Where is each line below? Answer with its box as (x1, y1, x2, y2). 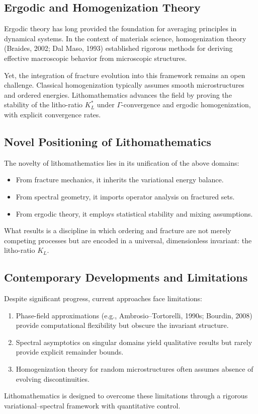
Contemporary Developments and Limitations (4, 269, 248, 285)
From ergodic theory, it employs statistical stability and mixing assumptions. (16, 208, 253, 219)
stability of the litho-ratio (4, 99, 83, 110)
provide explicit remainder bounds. (16, 347, 124, 357)
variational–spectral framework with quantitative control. (4, 400, 181, 410)
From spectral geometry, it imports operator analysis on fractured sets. (16, 191, 235, 201)
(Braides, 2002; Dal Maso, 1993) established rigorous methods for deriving (4, 43, 233, 53)
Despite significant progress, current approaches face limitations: (4, 293, 203, 304)
